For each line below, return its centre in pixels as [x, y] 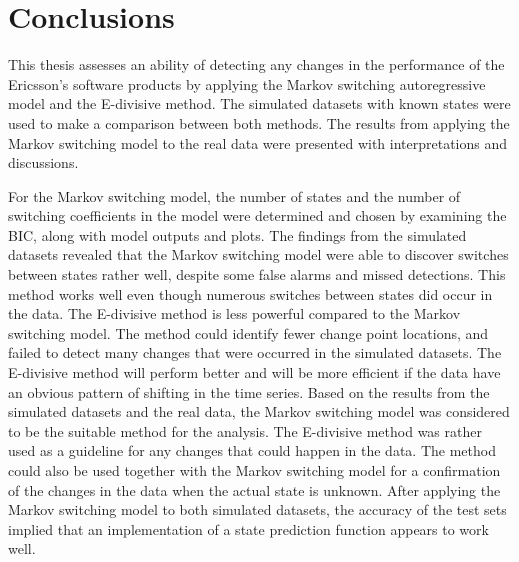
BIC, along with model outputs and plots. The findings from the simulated [237, 234]
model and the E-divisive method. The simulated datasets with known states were [259, 103]
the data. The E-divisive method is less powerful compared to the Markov [234, 313]
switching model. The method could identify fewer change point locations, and [248, 332]
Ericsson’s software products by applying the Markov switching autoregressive [247, 83]
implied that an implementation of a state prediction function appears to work [248, 528]
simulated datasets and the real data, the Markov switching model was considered [259, 411]
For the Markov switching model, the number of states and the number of [234, 195]
